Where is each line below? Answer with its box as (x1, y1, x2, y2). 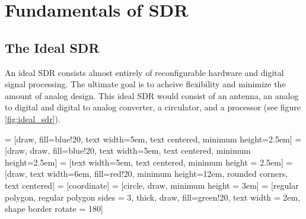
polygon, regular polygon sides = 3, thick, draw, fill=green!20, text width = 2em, (5, 191, 301, 203)
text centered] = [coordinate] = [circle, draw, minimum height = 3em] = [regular (5, 179, 299, 191)
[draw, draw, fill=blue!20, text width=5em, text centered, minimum (5, 144, 251, 157)
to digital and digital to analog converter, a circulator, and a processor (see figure (5, 101, 301, 113)
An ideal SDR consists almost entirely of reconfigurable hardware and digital (5, 66, 284, 78)
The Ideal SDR (5, 38, 100, 56)
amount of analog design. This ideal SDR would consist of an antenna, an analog (5, 89, 299, 101)
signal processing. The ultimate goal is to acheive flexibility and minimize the (5, 78, 286, 90)
